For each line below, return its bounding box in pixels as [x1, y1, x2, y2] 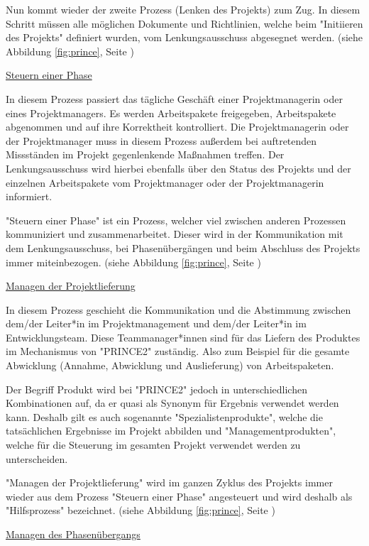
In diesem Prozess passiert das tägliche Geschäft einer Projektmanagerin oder [6, 91, 343, 106]
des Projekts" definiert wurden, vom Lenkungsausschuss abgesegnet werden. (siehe [6, 30, 363, 45]
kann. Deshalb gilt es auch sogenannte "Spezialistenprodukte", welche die [6, 409, 323, 424]
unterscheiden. [6, 451, 68, 466]
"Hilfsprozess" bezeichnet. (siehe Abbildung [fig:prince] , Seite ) [6, 503, 275, 518]
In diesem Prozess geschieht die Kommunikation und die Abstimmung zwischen [6, 302, 351, 317]
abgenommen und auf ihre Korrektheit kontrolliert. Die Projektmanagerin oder [6, 119, 349, 134]
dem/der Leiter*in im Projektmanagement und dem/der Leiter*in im [6, 316, 307, 331]
